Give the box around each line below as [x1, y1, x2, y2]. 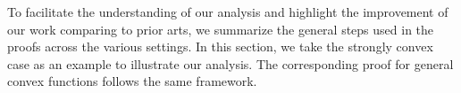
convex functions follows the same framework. [7, 72, 257, 90]
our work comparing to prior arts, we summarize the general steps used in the [7, 19, 434, 38]
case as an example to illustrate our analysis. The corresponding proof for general [7, 54, 454, 73]
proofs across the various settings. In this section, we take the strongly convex [7, 37, 433, 56]
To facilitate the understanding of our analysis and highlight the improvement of [7, 3, 448, 20]
